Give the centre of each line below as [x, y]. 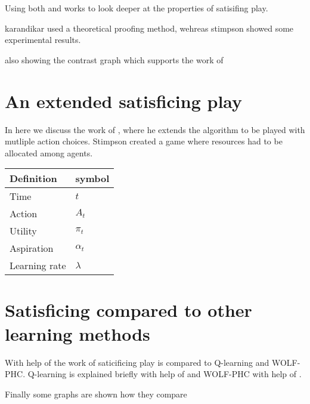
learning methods [77, 333]
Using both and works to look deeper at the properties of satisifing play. [137, 8]
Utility [23, 231]
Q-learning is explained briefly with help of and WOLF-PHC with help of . [165, 374]
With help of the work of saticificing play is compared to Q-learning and [137, 362]
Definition [33, 178]
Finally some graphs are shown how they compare [96, 394]
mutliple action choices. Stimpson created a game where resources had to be [144, 141]
